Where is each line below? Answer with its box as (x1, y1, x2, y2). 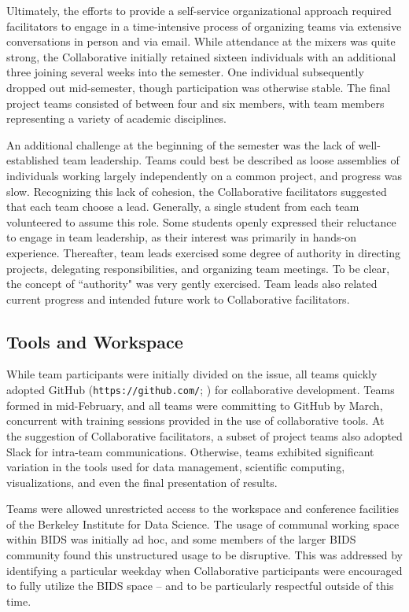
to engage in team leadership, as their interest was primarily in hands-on (6, 229, 357, 245)
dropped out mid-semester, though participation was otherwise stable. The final (6, 79, 391, 95)
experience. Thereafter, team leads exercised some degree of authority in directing (6, 244, 400, 260)
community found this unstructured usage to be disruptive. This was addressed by (6, 547, 403, 563)
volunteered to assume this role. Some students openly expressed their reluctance (6, 213, 396, 230)
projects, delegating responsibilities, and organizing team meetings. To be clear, (6, 260, 390, 276)
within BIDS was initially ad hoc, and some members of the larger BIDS (6, 531, 356, 547)
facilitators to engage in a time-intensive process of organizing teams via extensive (6, 17, 402, 34)
